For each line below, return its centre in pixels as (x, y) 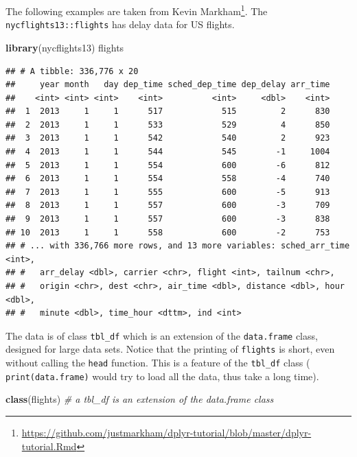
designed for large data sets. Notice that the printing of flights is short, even (170, 349)
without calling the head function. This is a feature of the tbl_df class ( (158, 363)
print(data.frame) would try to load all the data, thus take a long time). (162, 376)
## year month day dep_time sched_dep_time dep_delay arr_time (168, 85)
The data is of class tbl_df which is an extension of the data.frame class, (162, 335)
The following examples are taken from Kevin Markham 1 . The (137, 10)
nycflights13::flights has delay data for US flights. (120, 24)
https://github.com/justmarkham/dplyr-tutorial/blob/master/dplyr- (166, 432)
